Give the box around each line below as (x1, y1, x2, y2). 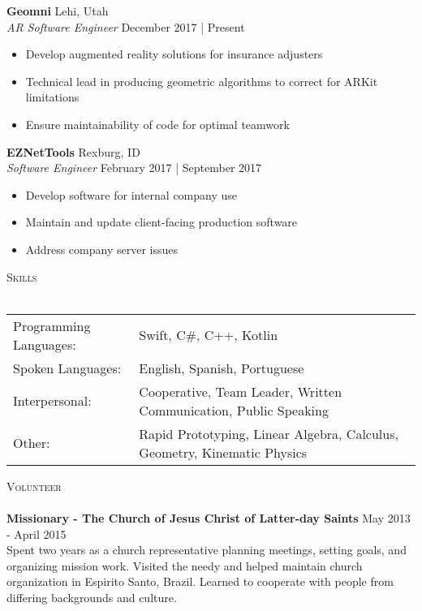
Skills (6, 268, 37, 285)
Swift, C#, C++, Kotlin (139, 325, 278, 345)
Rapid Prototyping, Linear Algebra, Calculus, (139, 424, 398, 443)
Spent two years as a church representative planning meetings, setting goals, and (6, 541, 407, 558)
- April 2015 (6, 525, 67, 542)
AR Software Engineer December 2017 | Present (6, 18, 245, 35)
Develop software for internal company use (25, 186, 238, 203)
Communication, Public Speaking (139, 400, 329, 420)
